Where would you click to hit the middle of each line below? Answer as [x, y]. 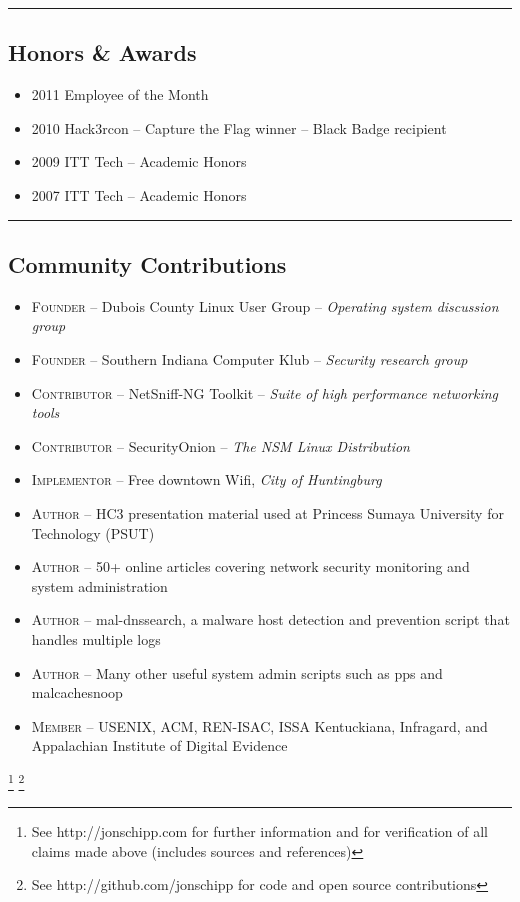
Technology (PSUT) [93, 532]
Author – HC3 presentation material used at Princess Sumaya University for [267, 512]
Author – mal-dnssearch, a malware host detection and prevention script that [270, 619]
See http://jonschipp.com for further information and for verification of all [259, 831]
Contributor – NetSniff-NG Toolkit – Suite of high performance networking [265, 392]
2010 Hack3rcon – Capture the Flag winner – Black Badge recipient [239, 127]
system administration [99, 585]
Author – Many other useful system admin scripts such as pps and [237, 672]
